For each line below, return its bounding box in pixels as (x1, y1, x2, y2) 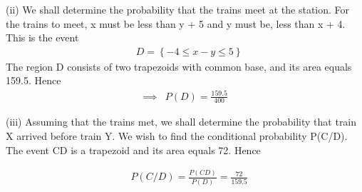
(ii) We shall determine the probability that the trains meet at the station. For (6, 2, 350, 16)
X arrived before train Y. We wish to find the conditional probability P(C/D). (6, 128, 348, 143)
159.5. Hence (6, 73, 61, 88)
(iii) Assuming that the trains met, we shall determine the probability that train (6, 114, 357, 129)
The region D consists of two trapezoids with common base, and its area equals (6, 59, 352, 74)
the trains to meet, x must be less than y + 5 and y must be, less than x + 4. (6, 16, 346, 31)
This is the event (6, 30, 79, 45)
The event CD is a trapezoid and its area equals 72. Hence (6, 142, 261, 157)
